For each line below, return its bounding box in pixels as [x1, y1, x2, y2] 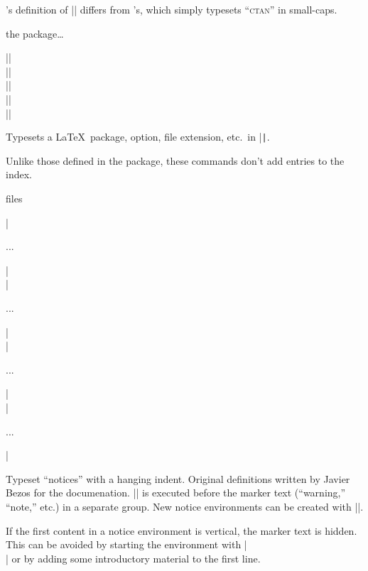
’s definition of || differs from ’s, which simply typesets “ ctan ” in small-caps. [6, 2, 337, 16]
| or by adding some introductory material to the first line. [6, 550, 261, 565]
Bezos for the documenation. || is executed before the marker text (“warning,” [6, 485, 346, 500]
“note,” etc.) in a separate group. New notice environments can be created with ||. [6, 499, 364, 513]
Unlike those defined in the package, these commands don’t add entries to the [6, 153, 345, 168]
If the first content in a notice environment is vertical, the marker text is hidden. [6, 523, 357, 538]
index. [6, 167, 32, 182]
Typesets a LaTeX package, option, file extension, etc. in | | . [6, 129, 270, 144]
